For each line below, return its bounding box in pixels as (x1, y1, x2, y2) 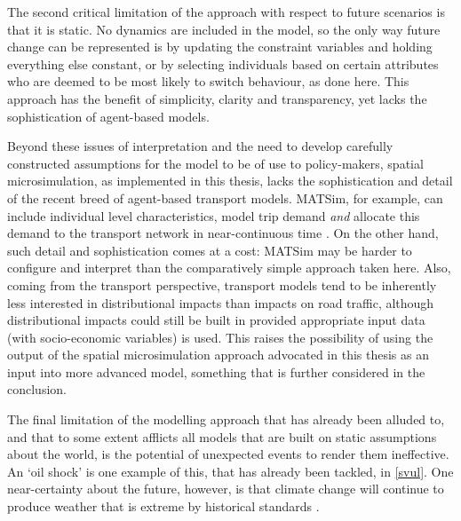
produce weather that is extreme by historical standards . (7, 497, 320, 516)
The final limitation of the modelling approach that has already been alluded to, (7, 410, 445, 429)
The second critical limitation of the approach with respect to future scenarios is (7, 3, 445, 20)
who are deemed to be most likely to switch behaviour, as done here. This (7, 72, 409, 91)
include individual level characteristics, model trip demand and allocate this (7, 206, 420, 225)
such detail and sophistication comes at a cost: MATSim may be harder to (7, 241, 412, 259)
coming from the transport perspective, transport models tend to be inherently (7, 275, 437, 294)
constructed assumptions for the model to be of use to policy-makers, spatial (7, 154, 424, 172)
